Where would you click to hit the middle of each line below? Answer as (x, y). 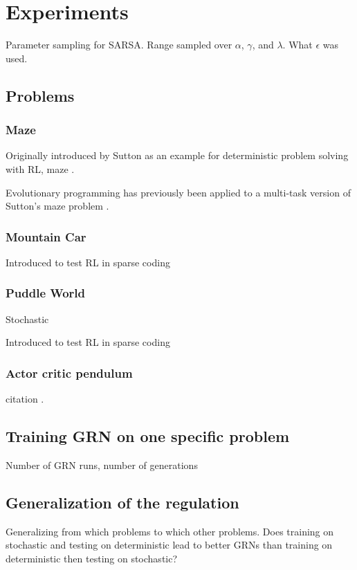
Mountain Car (46, 236)
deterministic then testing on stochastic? (92, 558)
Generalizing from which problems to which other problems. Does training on (170, 531)
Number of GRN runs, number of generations (102, 465)
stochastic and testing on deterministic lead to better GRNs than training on (169, 545)
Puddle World (46, 293)
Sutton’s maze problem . (57, 206)
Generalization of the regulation (122, 502)
